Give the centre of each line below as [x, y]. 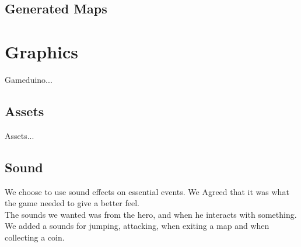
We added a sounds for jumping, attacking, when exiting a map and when [137, 226]
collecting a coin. [35, 237]
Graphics [41, 51]
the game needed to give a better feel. [72, 203]
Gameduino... [29, 79]
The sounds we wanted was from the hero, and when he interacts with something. [151, 214]
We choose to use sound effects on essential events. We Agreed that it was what [147, 191]
